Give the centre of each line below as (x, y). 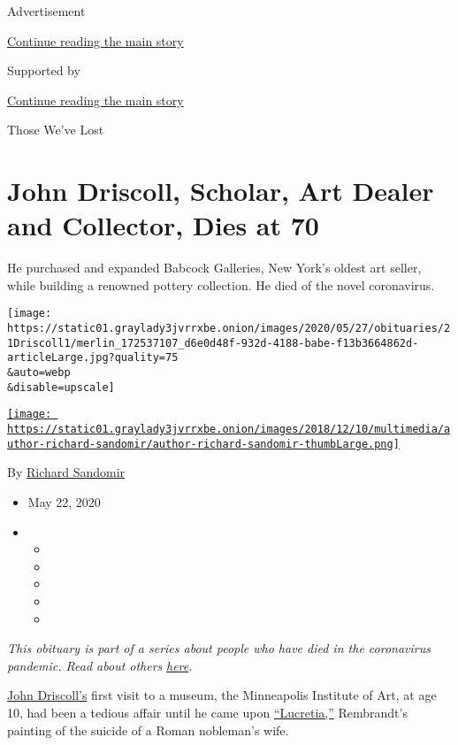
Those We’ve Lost (56, 130)
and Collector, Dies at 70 (163, 225)
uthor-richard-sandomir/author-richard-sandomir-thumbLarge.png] (203, 444)
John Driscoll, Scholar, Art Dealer (221, 191)
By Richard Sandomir (66, 472)
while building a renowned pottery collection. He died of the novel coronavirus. (221, 284)
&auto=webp (39, 373)
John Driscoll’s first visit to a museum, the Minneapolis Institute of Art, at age (222, 695)
